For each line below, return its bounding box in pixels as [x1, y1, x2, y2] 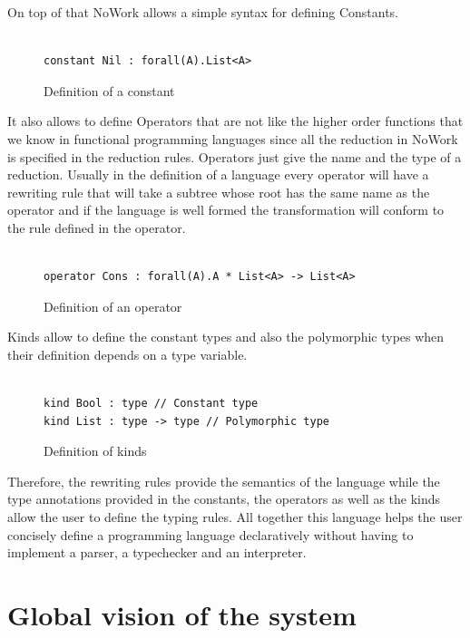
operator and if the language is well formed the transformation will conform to [7, 200, 445, 219]
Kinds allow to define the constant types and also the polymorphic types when [7, 327, 445, 346]
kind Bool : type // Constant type [44, 397, 259, 411]
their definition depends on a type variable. [7, 344, 248, 363]
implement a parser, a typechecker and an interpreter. [7, 543, 307, 562]
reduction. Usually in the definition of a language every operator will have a [7, 165, 429, 184]
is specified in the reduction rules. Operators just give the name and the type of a [7, 147, 462, 166]
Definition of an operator [44, 296, 182, 315]
